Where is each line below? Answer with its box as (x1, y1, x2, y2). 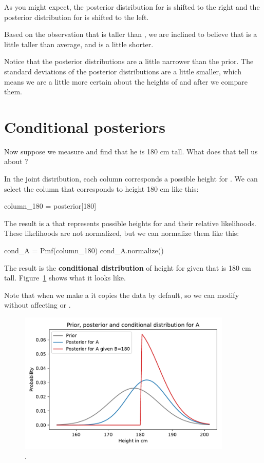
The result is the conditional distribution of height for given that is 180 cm (4, 262, 251, 273)
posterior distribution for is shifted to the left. (4, 11, 149, 22)
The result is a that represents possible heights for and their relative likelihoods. (4, 217, 256, 228)
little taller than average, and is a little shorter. (4, 38, 154, 49)
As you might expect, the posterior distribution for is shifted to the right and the (4, 2, 260, 12)
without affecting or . (4, 299, 71, 310)
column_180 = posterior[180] (4, 200, 97, 211)
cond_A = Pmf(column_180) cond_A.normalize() (4, 245, 164, 256)
